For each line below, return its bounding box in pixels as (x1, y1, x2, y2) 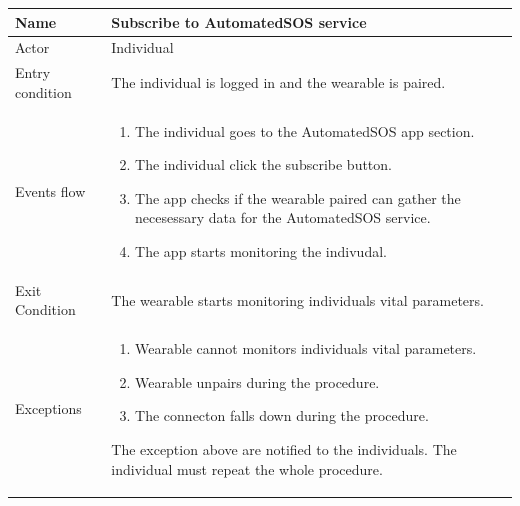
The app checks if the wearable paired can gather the (135, 187, 461, 208)
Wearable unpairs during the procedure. (135, 371, 380, 392)
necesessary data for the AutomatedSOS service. (135, 207, 431, 228)
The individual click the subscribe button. (135, 154, 392, 175)
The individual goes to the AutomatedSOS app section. (135, 120, 475, 141)
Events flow (15, 180, 86, 201)
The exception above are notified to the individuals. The (111, 439, 457, 460)
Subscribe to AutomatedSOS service (111, 11, 367, 32)
